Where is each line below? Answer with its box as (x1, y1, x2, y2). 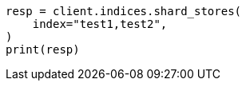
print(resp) (6, 43, 80, 56)
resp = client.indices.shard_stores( (6, 5, 242, 18)
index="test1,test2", (32, 18, 168, 30)
